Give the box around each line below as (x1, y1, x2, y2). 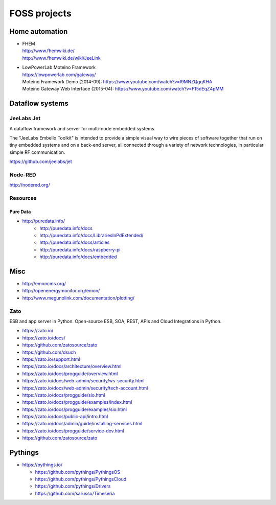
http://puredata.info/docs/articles (39, 239, 110, 245)
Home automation (9, 27, 68, 36)
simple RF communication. (9, 149, 65, 155)
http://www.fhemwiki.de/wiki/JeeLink (22, 55, 101, 61)
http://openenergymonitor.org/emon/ (22, 288, 100, 294)
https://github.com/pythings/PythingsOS (35, 469, 121, 475)
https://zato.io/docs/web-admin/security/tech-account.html (22, 385, 148, 391)
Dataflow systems (9, 99, 68, 108)
